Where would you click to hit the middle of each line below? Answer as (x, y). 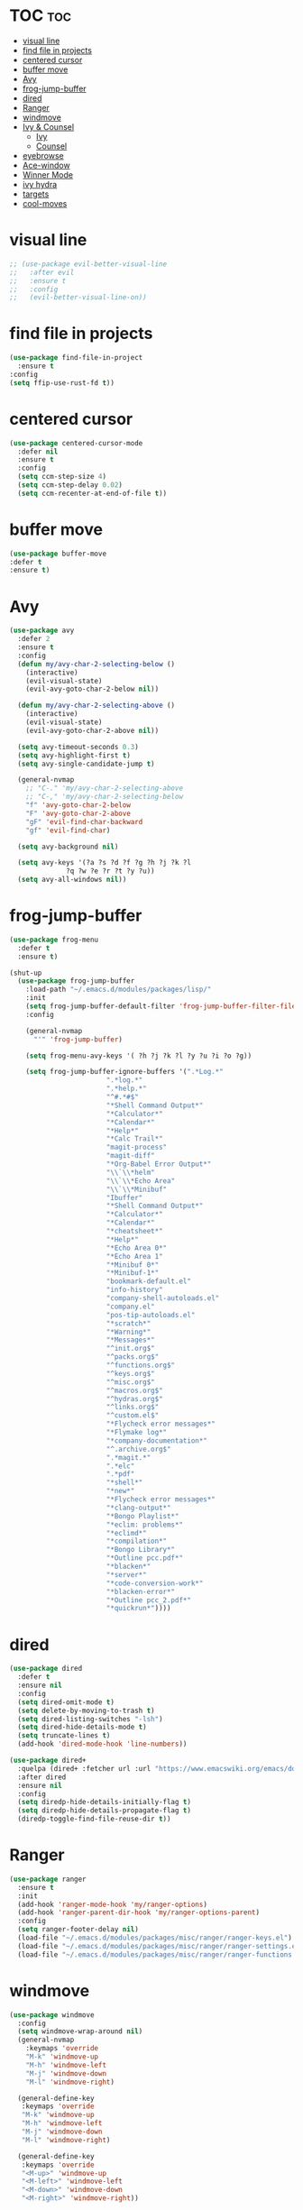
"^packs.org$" (133, 1357)
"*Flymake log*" (137, 1433)
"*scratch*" (129, 1323)
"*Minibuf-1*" (133, 1273)
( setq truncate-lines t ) (64, 1736)
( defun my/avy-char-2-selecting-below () (96, 664)
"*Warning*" (129, 1332)
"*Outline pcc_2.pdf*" (149, 1600)
